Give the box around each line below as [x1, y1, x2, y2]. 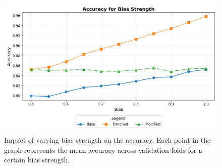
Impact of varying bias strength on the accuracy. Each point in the [4, 134, 211, 145]
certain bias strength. [4, 154, 70, 165]
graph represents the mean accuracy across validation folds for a [4, 144, 202, 155]
